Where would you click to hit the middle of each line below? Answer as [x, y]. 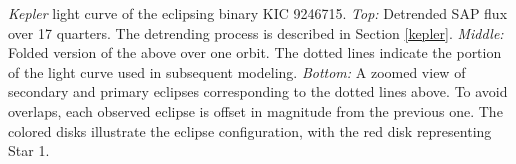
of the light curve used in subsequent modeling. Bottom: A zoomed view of [237, 71]
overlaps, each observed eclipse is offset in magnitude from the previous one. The [255, 110]
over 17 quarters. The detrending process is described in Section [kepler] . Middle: [256, 32]
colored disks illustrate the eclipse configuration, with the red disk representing [250, 130]
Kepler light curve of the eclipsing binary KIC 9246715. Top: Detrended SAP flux [258, 13]
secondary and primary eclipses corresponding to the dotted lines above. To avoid [258, 91]
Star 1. [29, 150]
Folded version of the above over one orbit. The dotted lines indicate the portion [255, 52]
